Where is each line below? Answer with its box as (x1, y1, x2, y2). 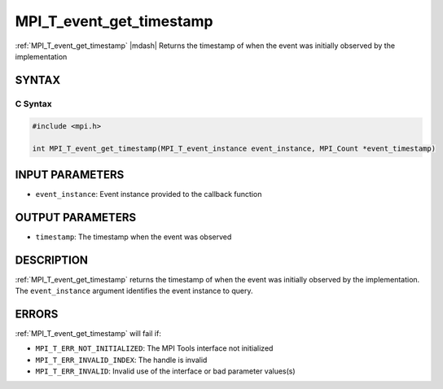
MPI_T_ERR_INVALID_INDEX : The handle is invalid (35, 355, 208, 365)
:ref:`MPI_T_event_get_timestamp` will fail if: (15, 328, 162, 338)
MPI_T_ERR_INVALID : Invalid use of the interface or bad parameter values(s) (35, 366, 296, 376)
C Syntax (15, 98, 52, 109)
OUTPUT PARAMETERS (15, 210, 137, 224)
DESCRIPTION (15, 253, 89, 267)
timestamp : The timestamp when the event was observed (35, 232, 232, 242)
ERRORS (15, 307, 59, 321)
